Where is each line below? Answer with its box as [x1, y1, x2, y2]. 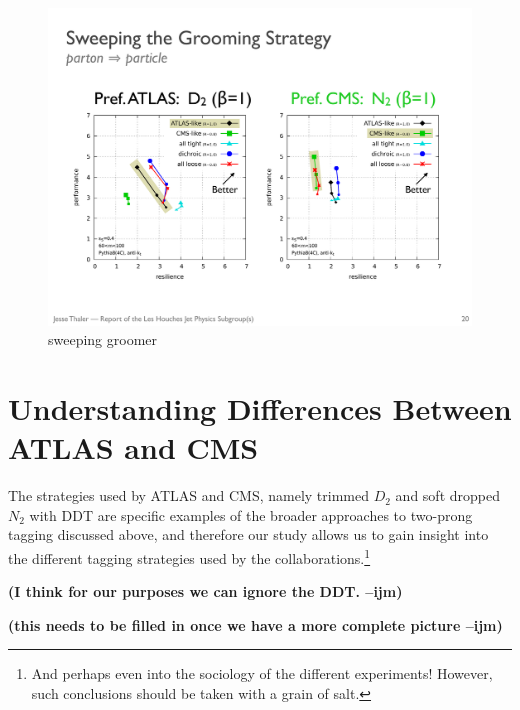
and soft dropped [395, 485, 500, 506]
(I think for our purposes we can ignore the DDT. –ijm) [8, 581, 403, 602]
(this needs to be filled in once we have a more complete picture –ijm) [8, 614, 503, 635]
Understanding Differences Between [8, 387, 512, 428]
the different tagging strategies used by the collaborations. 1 [8, 544, 371, 568]
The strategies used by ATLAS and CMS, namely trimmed [8, 485, 369, 506]
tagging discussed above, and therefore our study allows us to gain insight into [8, 524, 489, 545]
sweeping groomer [48, 329, 158, 350]
